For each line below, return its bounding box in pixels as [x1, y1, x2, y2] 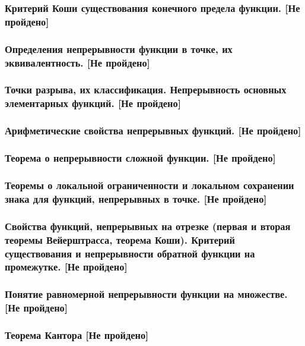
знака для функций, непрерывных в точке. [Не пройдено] [5, 191, 267, 206]
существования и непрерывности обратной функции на [5, 246, 255, 260]
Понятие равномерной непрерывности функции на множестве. [5, 287, 288, 301]
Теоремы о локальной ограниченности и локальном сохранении [5, 177, 294, 192]
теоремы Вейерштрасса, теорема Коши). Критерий [5, 232, 235, 247]
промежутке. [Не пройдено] [5, 259, 128, 274]
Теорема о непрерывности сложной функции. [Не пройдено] [5, 150, 276, 165]
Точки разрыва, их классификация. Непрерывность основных [5, 82, 287, 97]
